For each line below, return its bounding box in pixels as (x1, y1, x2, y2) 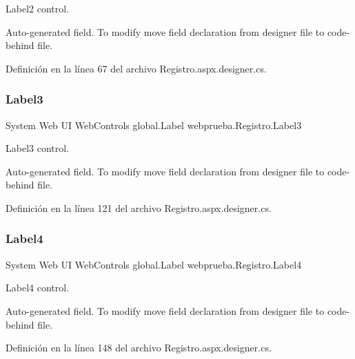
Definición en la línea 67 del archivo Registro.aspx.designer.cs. (6, 61, 267, 75)
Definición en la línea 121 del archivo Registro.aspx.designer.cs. (6, 200, 272, 215)
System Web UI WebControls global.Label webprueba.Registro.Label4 (6, 257, 302, 271)
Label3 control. (6, 141, 70, 155)
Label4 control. (6, 280, 70, 295)
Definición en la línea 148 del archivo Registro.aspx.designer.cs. (6, 340, 272, 355)
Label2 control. (6, 1, 70, 15)
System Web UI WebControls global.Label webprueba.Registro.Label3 (6, 117, 302, 132)
